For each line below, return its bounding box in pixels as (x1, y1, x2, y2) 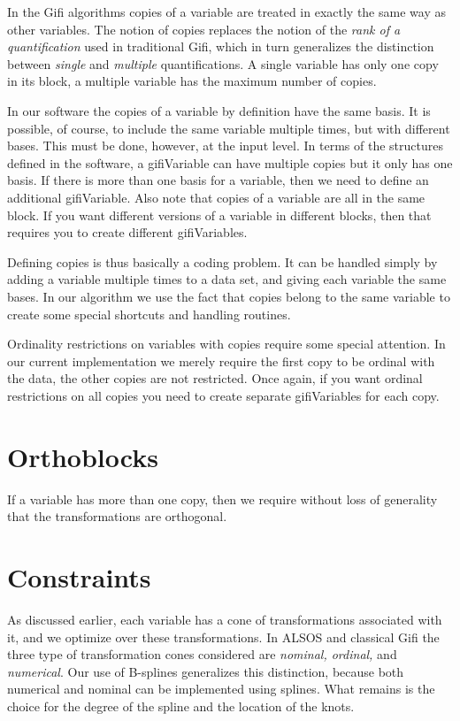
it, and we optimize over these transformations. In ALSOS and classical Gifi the (7, 627, 440, 646)
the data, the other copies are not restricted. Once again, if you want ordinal (7, 369, 423, 387)
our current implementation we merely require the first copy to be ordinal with (7, 351, 435, 370)
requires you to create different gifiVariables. (7, 223, 248, 242)
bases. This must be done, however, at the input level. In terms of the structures (7, 136, 443, 155)
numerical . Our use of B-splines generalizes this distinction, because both (7, 662, 404, 680)
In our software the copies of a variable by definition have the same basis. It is (7, 101, 431, 119)
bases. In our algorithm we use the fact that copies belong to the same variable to (7, 287, 450, 305)
